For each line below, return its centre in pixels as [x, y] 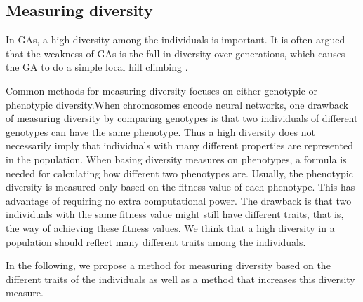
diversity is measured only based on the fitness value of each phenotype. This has [180, 187]
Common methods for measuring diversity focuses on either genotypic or [161, 90]
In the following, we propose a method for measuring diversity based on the [168, 265]
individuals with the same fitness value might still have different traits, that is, [175, 214]
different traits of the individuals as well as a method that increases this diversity [180, 279]
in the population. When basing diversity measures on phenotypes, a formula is [176, 159]
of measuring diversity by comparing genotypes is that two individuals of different [182, 118]
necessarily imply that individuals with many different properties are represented [179, 145]
